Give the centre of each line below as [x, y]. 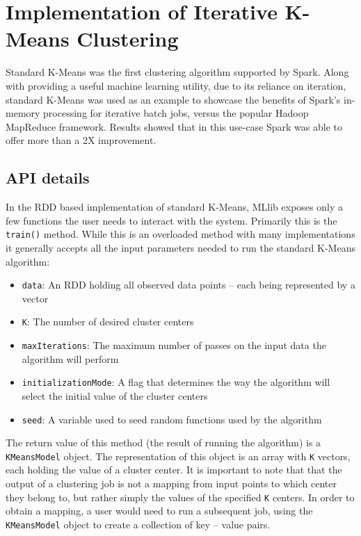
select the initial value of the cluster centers [115, 395]
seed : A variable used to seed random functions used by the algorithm [172, 419]
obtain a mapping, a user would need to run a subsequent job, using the [159, 511]
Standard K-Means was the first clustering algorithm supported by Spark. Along [177, 72]
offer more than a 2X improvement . [81, 140]
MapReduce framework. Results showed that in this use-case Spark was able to [174, 126]
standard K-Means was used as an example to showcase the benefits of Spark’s [173, 99]
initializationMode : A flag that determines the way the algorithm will [176, 382]
